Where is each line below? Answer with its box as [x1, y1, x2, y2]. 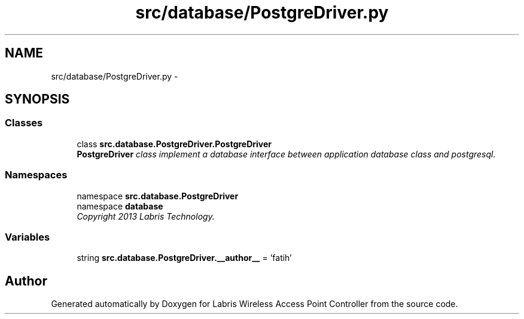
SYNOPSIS [5, 92, 70, 107]
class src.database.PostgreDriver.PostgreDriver [77, 138, 272, 149]
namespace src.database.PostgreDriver [77, 190, 239, 201]
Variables [5, 230, 50, 243]
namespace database [77, 200, 163, 211]
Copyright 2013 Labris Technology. [77, 211, 215, 221]
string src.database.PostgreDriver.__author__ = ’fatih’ [77, 253, 292, 263]
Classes [5, 117, 43, 129]
